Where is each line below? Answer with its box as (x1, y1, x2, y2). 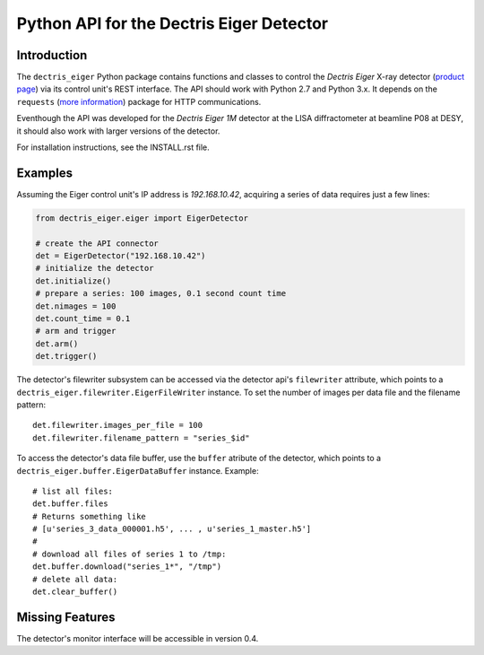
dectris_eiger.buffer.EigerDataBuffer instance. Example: (16, 465, 259, 476)
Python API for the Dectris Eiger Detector (16, 13, 329, 33)
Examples (16, 165, 73, 180)
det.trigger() (35, 351, 98, 362)
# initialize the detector (35, 263, 154, 274)
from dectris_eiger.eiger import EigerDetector (35, 213, 248, 223)
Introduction (16, 48, 88, 63)
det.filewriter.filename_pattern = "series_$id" (32, 432, 250, 443)
